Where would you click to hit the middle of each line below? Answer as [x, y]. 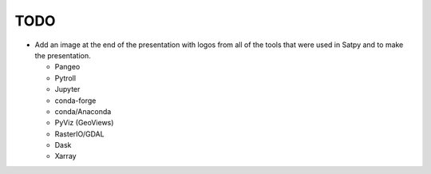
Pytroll [65, 78]
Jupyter [67, 89]
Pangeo [67, 67]
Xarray [65, 156]
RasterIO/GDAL [79, 134]
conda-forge [75, 101]
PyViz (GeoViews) [84, 123]
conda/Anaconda [83, 111]
